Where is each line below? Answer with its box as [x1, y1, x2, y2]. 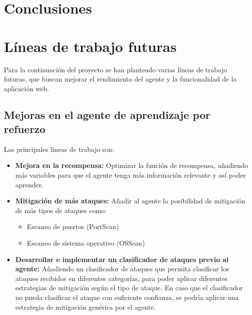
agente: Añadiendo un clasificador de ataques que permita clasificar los [15, 264, 229, 274]
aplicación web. [4, 83, 49, 93]
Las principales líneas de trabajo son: [4, 144, 114, 154]
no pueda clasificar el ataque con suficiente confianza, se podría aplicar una [15, 292, 239, 302]
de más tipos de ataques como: [15, 205, 107, 215]
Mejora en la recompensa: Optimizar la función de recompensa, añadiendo [15, 160, 248, 170]
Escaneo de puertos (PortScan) [27, 221, 119, 232]
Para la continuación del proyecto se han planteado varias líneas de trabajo [4, 64, 227, 74]
